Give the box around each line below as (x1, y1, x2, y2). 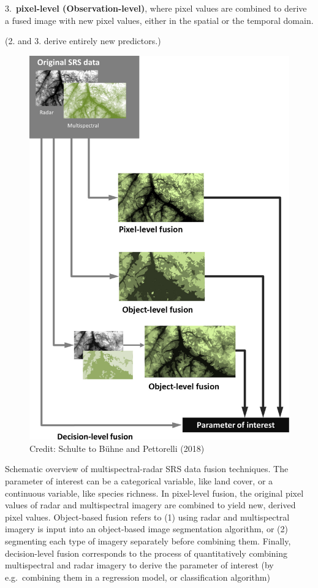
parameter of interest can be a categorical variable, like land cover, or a (5, 475, 273, 487)
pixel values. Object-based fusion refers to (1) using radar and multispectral (5, 510, 290, 523)
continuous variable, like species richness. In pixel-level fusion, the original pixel (5, 486, 304, 499)
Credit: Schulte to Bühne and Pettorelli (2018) (29, 441, 205, 454)
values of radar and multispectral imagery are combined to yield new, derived (5, 498, 296, 511)
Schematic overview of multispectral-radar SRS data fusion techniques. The (5, 462, 289, 475)
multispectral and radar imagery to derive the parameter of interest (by (5, 559, 274, 571)
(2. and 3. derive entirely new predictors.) (5, 34, 161, 47)
